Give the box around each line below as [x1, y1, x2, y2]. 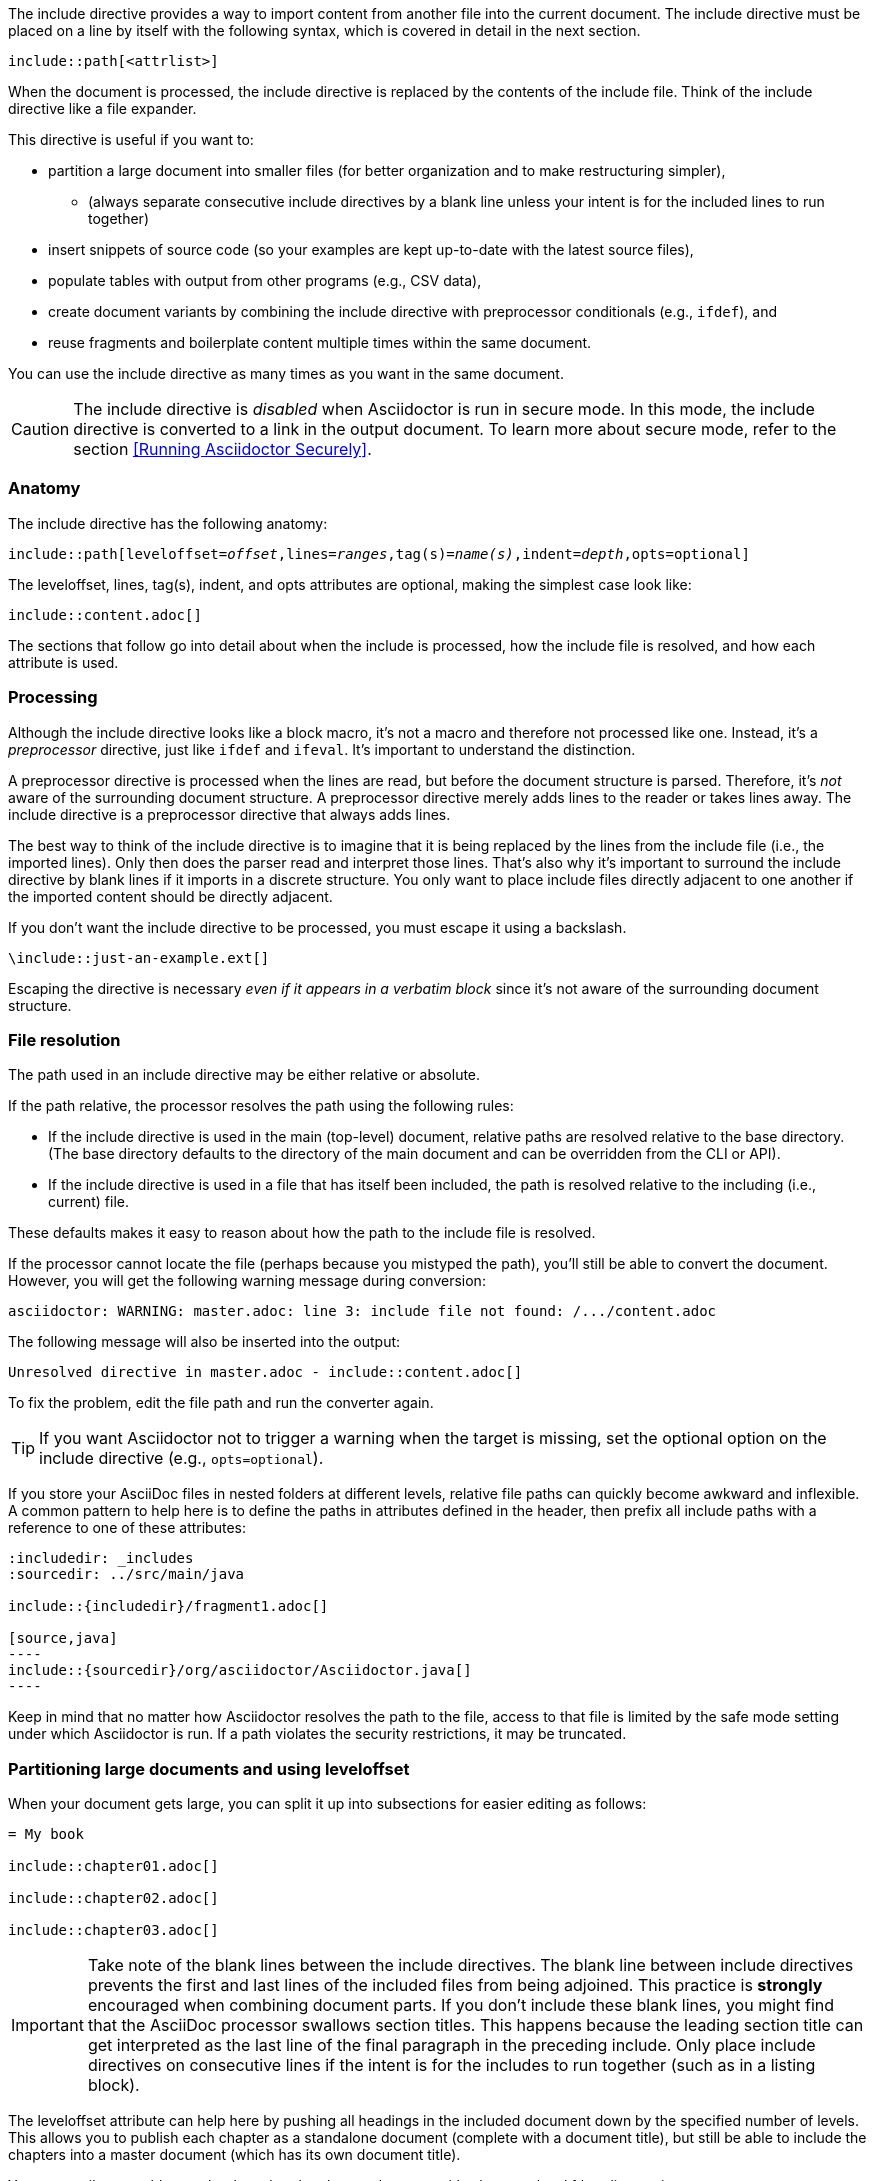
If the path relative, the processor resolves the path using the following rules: [8, 1097, 514, 1115]
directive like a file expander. [8, 100, 197, 117]
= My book [8, 1826, 84, 1842]
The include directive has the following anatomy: [8, 514, 328, 532]
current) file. [48, 1193, 130, 1211]
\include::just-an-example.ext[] [8, 949, 270, 966]
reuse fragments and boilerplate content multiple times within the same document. [48, 334, 592, 351]
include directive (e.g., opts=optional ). [39, 1448, 324, 1469]
